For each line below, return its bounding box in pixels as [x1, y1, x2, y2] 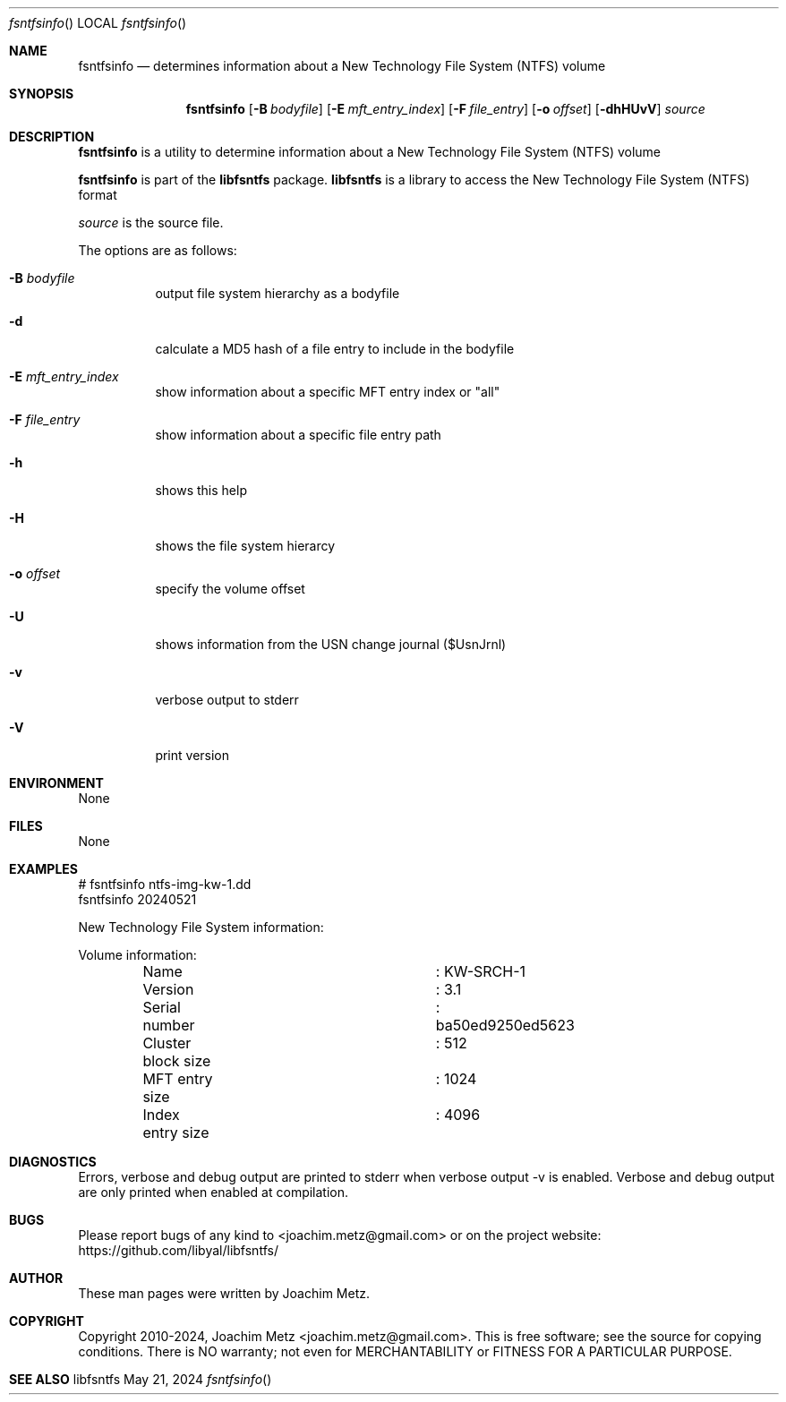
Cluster [142, 1034, 192, 1052]
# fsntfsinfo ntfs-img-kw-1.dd [78, 876, 252, 892]
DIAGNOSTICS [9, 1154, 97, 1169]
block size [142, 1052, 211, 1070]
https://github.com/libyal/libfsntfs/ [78, 1243, 278, 1258]
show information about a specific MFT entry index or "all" [155, 384, 500, 399]
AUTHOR [9, 1270, 64, 1286]
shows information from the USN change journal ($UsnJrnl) [155, 637, 507, 652]
